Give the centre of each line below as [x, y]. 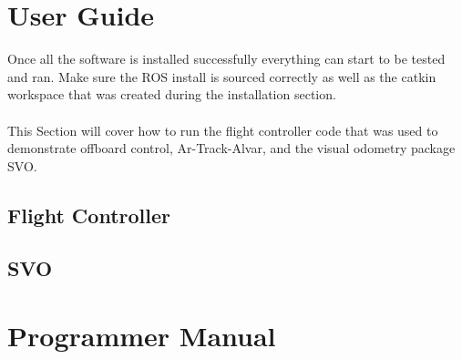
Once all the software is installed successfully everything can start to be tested [226, 59]
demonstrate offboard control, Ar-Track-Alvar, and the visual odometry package [231, 148]
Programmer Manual [142, 336]
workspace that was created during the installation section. [172, 94]
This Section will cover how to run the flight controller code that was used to [223, 130]
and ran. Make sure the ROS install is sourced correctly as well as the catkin [222, 76]
